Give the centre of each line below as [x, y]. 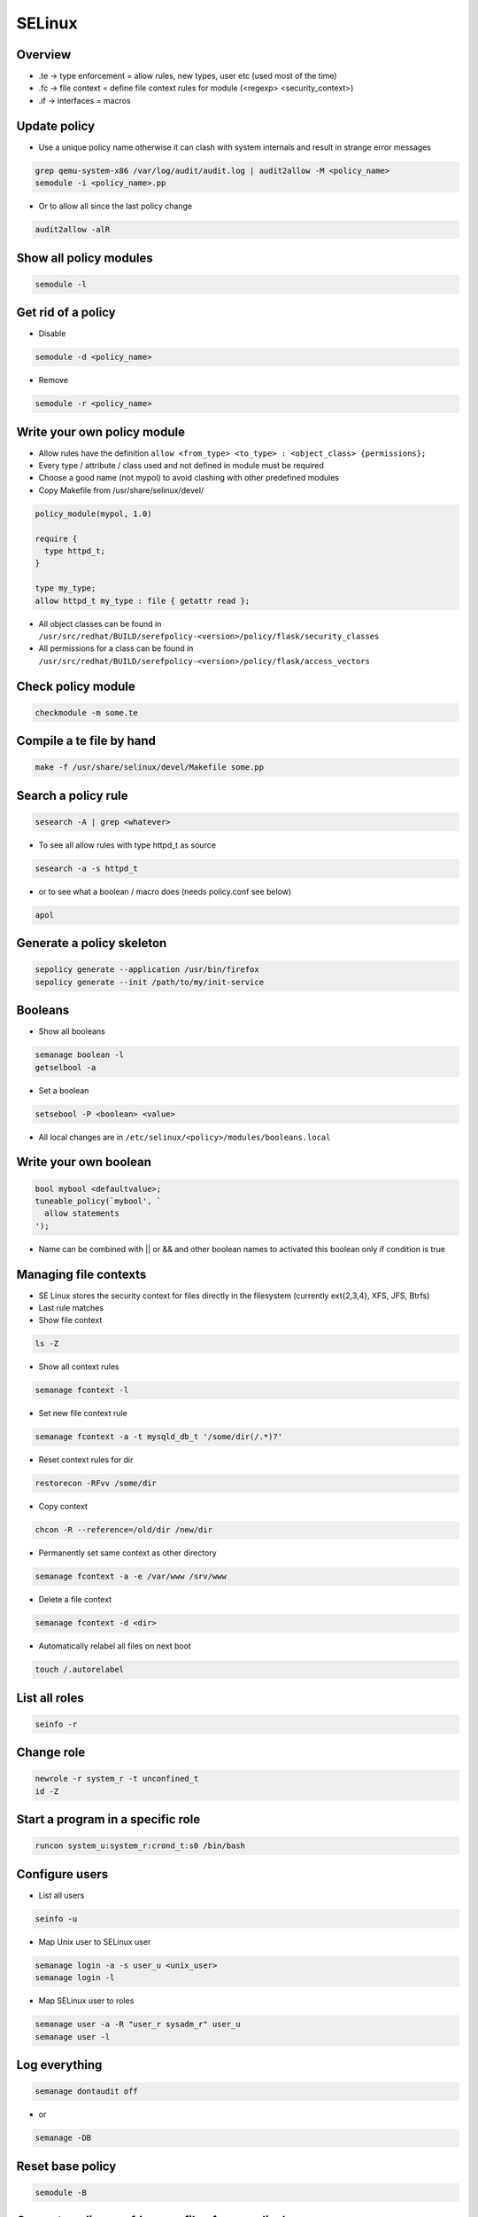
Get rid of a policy [66, 313]
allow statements [82, 1214]
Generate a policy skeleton [92, 943]
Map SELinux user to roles [86, 2001]
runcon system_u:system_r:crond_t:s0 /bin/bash [140, 1846]
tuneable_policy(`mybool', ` [98, 1201]
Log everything [59, 2065]
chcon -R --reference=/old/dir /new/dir [123, 1530]
